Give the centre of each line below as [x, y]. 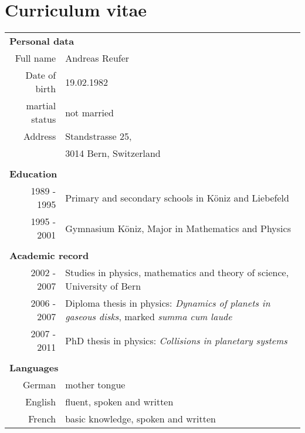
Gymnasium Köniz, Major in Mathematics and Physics [178, 228]
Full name [35, 58]
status [44, 119]
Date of [41, 75]
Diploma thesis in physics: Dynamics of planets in [168, 303]
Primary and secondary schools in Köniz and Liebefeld [177, 197]
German [40, 385]
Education [33, 174]
